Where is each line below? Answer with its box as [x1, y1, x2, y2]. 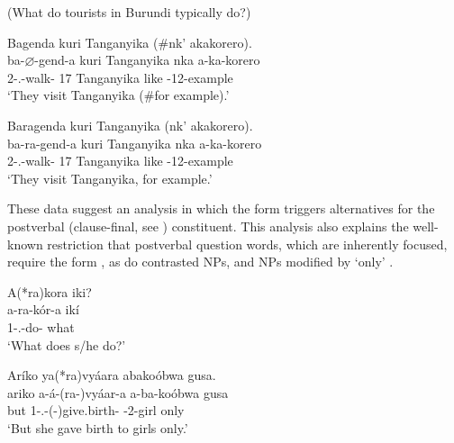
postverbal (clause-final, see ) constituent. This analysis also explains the [7, 216, 409, 235]
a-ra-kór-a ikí [7, 300, 79, 319]
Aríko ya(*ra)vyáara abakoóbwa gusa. [7, 366, 216, 384]
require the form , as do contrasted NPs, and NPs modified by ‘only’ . [7, 252, 394, 271]
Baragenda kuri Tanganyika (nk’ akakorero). [7, 115, 253, 134]
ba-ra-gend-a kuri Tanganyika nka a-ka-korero [7, 133, 262, 152]
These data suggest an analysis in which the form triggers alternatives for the [7, 199, 435, 218]
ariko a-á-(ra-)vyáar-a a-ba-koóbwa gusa [7, 383, 229, 402]
